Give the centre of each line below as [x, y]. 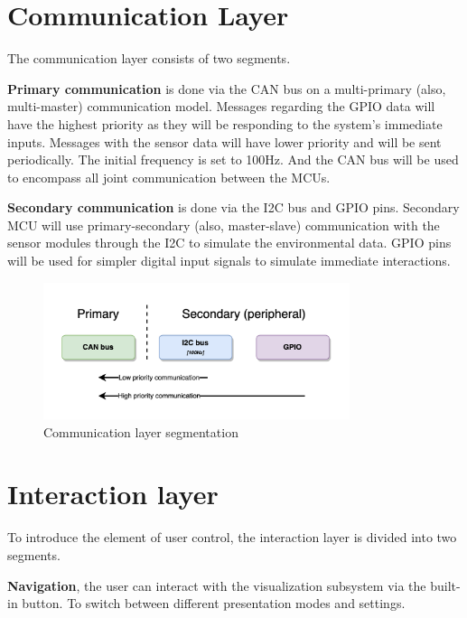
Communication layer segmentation [141, 431]
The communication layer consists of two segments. [149, 58]
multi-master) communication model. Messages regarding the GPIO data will [221, 106]
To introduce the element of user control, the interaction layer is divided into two [232, 537]
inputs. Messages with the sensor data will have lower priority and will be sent [224, 141]
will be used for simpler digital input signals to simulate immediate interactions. [229, 261]
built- [445, 585]
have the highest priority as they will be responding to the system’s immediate [225, 123]
